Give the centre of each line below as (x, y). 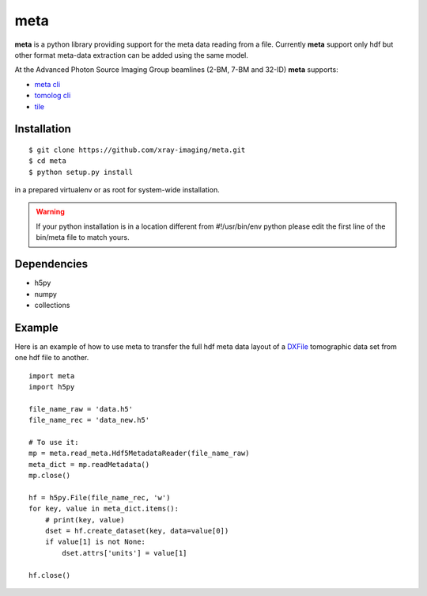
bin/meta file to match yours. (83, 237)
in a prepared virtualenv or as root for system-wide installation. (117, 190)
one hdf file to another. (52, 358)
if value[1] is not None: (95, 542)
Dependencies (51, 264)
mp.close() (50, 476)
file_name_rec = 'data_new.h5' (89, 420)
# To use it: (54, 442)
